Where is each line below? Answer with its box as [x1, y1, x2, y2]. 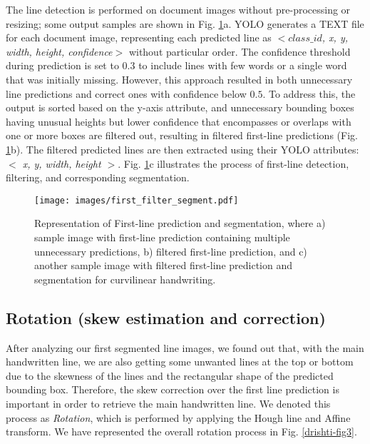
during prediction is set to [6, 58, 119, 73]
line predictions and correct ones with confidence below [6, 86, 247, 101]
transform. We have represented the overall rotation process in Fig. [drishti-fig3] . [6, 424, 357, 439]
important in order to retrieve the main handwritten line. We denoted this [6, 395, 331, 410]
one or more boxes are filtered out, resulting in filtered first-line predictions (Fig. [6, 128, 358, 143]
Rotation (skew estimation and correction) [6, 306, 326, 328]
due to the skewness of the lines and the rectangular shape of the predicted [6, 368, 334, 383]
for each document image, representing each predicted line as [6, 30, 272, 45]
